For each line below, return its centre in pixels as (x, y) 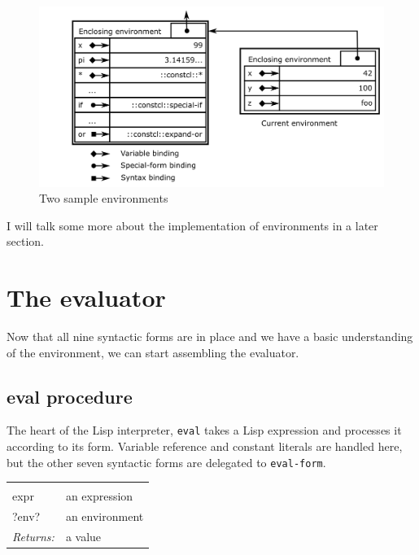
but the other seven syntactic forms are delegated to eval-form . (166, 462)
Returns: (33, 536)
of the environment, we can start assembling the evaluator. (153, 352)
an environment (105, 516)
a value (83, 536)
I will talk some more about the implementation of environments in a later (192, 225)
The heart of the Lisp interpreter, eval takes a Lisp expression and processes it (204, 430)
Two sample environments (104, 198)
